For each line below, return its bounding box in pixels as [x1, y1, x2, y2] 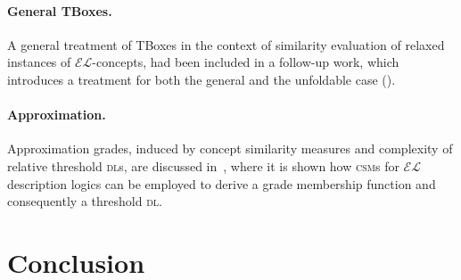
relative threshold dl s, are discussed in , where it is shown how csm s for [7, 156, 399, 175]
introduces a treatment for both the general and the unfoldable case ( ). [7, 70, 396, 88]
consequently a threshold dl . [7, 192, 162, 210]
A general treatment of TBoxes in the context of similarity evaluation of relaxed [7, 35, 445, 54]
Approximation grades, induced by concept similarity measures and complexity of [7, 139, 453, 158]
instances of [7, 53, 71, 71]
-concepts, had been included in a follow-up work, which [92, 53, 399, 71]
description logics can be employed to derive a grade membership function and [7, 174, 436, 193]
